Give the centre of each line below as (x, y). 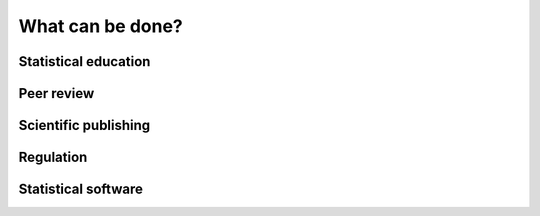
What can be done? (101, 26)
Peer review (56, 93)
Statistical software (81, 189)
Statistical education (84, 61)
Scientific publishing (84, 125)
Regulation (53, 157)
